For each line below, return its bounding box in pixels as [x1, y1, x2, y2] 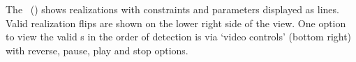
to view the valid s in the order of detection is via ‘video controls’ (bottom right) [6, 29, 352, 44]
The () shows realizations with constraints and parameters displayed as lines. [6, 2, 339, 16]
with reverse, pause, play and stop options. [6, 42, 188, 57]
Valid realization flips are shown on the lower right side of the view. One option [6, 15, 346, 30]
